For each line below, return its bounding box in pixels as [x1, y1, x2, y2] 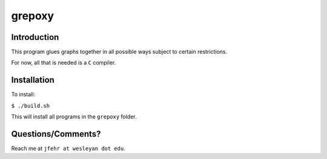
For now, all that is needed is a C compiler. [11, 59, 116, 67]
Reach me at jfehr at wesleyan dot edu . [11, 145, 125, 152]
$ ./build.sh [11, 102, 50, 109]
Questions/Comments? [11, 129, 101, 139]
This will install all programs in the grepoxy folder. [11, 113, 137, 120]
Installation [11, 75, 54, 85]
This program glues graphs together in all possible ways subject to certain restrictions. [11, 48, 227, 56]
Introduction [11, 32, 59, 42]
